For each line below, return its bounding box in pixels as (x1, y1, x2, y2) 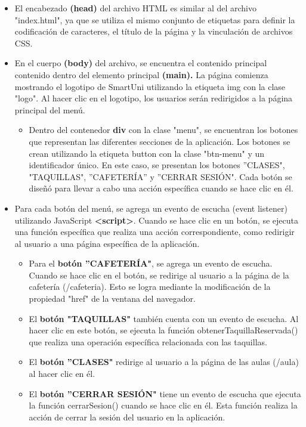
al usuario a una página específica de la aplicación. (14, 237, 200, 249)
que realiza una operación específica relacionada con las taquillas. (29, 335, 267, 348)
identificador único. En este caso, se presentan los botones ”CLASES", (29, 159, 285, 171)
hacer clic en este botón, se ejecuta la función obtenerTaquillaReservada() (29, 324, 298, 336)
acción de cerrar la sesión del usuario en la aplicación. (29, 410, 225, 423)
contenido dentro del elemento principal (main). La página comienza (14, 68, 268, 81)
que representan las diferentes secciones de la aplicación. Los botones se (29, 135, 290, 147)
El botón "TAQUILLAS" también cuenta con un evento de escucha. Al (29, 312, 299, 324)
